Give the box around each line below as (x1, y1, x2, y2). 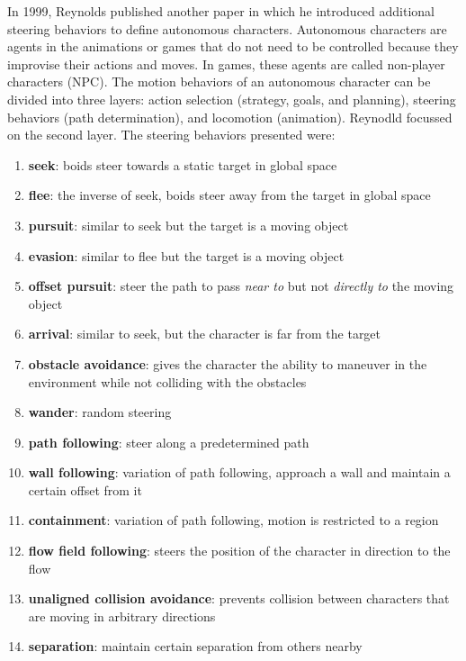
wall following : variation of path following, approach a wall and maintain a (28, 463, 451, 482)
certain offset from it (28, 480, 142, 499)
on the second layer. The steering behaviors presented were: (7, 125, 336, 144)
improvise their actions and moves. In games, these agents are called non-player (7, 54, 445, 73)
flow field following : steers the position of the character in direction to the (28, 541, 451, 560)
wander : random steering (28, 403, 172, 421)
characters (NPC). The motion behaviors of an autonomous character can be (7, 72, 431, 91)
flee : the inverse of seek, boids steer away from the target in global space (28, 186, 431, 204)
